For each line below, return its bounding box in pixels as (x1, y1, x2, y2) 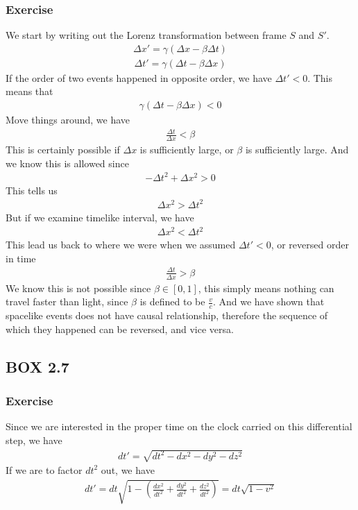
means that (6, 84, 53, 99)
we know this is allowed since (6, 155, 129, 170)
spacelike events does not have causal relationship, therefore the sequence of (6, 308, 328, 323)
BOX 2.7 (6, 355, 69, 377)
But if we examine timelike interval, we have (6, 210, 194, 224)
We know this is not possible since (6, 280, 151, 295)
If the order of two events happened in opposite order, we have (6, 70, 272, 85)
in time (6, 250, 36, 265)
